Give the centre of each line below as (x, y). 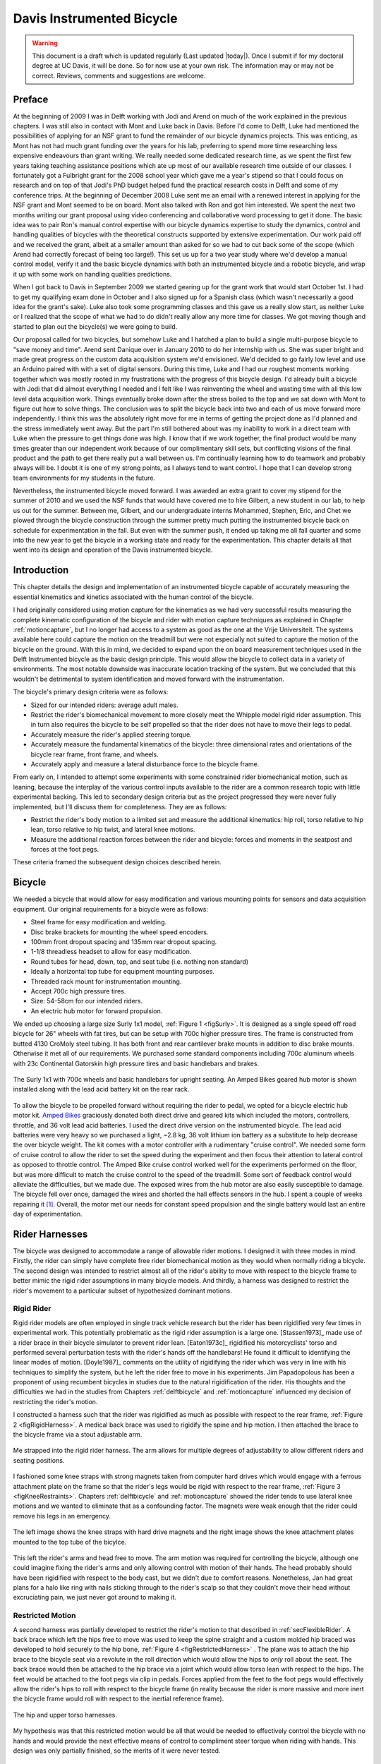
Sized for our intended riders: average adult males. (104, 705)
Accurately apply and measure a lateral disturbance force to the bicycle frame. (145, 764)
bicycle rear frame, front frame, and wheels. (95, 754)
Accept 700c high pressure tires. (78, 991)
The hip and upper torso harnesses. (65, 1715)
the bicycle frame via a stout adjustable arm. (78, 1434)
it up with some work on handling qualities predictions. (92, 274)
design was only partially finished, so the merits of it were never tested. (117, 1751)
